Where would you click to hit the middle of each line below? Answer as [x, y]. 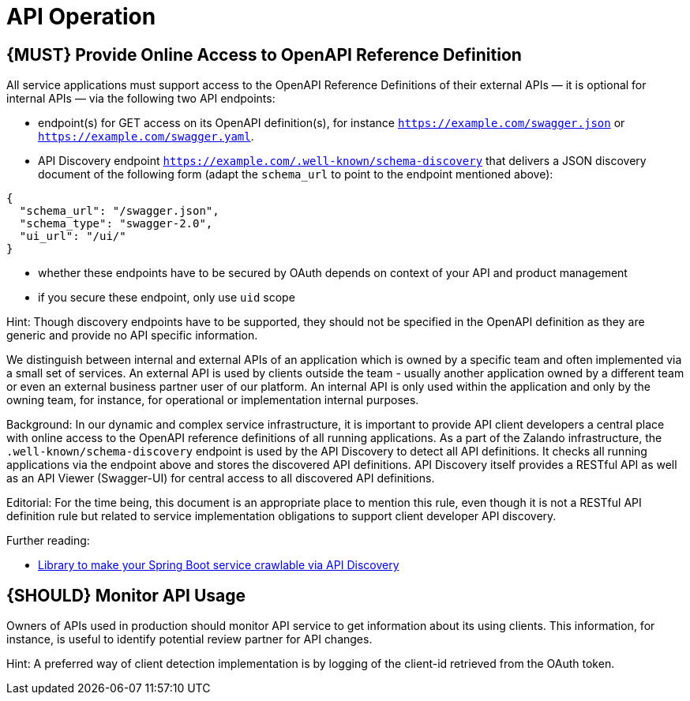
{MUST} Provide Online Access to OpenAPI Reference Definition [264, 54]
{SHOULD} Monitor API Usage [126, 595]
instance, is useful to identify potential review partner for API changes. [189, 639]
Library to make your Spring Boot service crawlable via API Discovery [219, 565]
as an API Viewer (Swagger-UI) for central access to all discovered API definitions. [221, 478]
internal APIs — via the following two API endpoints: [141, 99]
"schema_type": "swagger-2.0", [116, 224]
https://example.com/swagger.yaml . [146, 137]
